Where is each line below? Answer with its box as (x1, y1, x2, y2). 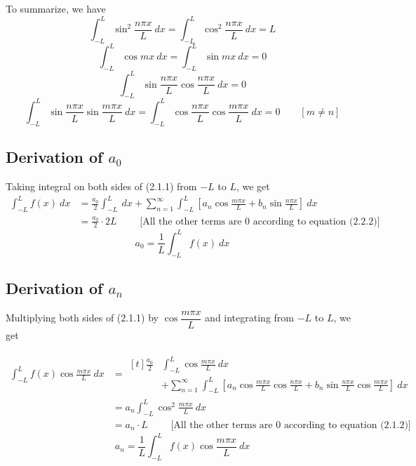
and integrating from (205, 310, 294, 325)
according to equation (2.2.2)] (253, 216, 380, 227)
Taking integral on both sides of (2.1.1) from (6, 178, 197, 193)
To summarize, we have (6, 1, 106, 15)
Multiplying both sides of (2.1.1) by (6, 310, 159, 325)
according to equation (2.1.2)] (283, 420, 411, 430)
